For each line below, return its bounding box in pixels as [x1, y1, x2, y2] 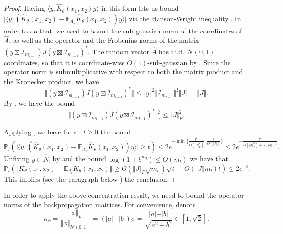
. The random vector [88, 46, 149, 56]
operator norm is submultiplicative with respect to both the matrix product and [4, 67, 243, 77]
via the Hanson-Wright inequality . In [128, 13, 241, 23]
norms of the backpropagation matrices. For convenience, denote [4, 199, 196, 209]
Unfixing [4, 153, 30, 164]
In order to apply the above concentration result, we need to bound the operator [4, 190, 244, 200]
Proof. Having [4, 3, 45, 13]
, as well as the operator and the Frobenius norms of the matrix [9, 35, 199, 45]
